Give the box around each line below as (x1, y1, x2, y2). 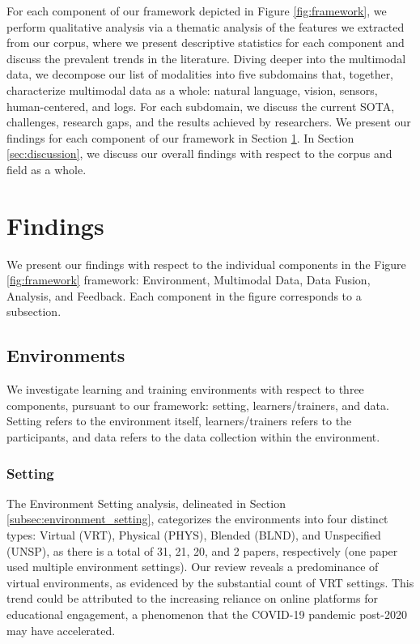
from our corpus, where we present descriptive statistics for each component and (6, 34, 405, 51)
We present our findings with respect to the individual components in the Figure (6, 255, 406, 272)
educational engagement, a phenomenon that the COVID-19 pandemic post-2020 (6, 605, 407, 622)
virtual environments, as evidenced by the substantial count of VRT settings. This (6, 574, 414, 591)
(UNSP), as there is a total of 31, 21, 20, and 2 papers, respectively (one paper (6, 542, 398, 559)
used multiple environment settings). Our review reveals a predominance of (6, 558, 379, 575)
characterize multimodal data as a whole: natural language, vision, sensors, (6, 81, 378, 98)
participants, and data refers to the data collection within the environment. (6, 429, 380, 446)
